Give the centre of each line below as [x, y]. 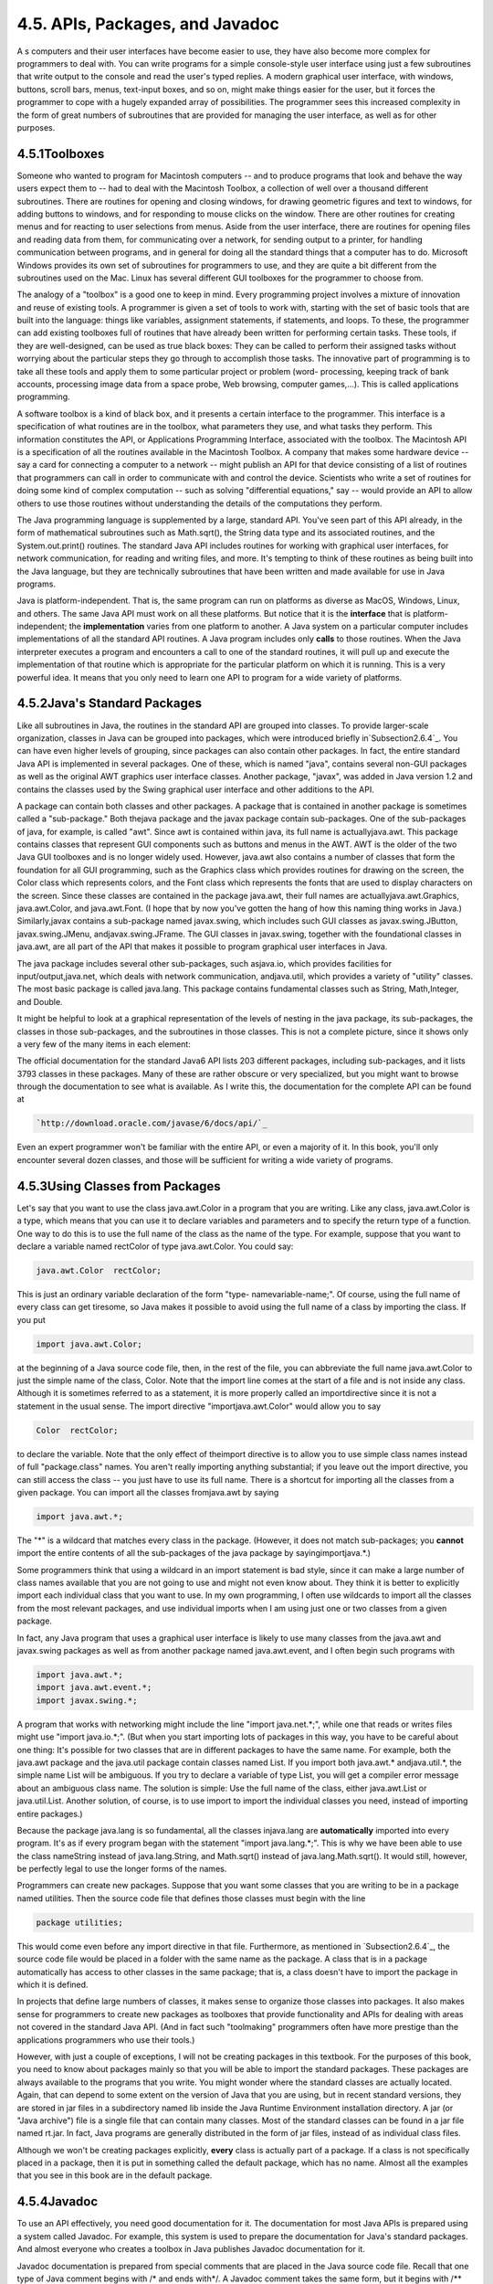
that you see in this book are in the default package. [115, 2175]
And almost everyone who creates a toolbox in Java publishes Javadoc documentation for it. [191, 2249]
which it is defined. [52, 1985]
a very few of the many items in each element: [104, 1044]
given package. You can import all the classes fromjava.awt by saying [148, 1492]
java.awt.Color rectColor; [99, 1270]
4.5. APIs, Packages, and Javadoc [148, 24]
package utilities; [79, 1922]
